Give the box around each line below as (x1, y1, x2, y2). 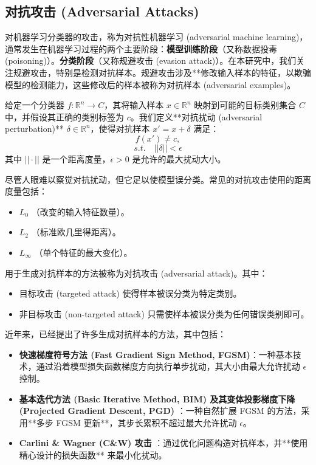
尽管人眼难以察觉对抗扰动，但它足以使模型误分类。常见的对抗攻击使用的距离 (5, 173, 311, 185)
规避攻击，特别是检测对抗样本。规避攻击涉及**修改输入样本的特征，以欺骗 (13, 66, 311, 78)
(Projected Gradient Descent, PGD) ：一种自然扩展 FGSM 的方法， (19, 404, 301, 417)
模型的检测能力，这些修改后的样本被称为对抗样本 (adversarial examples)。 (5, 78, 296, 91)
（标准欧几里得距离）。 (31, 226, 121, 238)
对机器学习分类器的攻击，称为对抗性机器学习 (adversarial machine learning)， (5, 30, 308, 43)
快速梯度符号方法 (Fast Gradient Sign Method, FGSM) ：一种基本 (19, 348, 293, 360)
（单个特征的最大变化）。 (34, 246, 132, 258)
